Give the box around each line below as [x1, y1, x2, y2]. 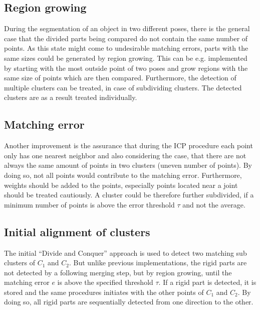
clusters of [4, 257, 36, 268]
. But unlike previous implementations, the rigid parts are [69, 257, 247, 268]
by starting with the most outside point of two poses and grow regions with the [4, 62, 248, 73]
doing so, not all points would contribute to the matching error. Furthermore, [4, 169, 242, 180]
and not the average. [182, 199, 245, 210]
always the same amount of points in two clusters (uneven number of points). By [4, 160, 252, 170]
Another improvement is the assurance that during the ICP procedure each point [4, 140, 253, 151]
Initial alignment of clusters [4, 224, 150, 239]
